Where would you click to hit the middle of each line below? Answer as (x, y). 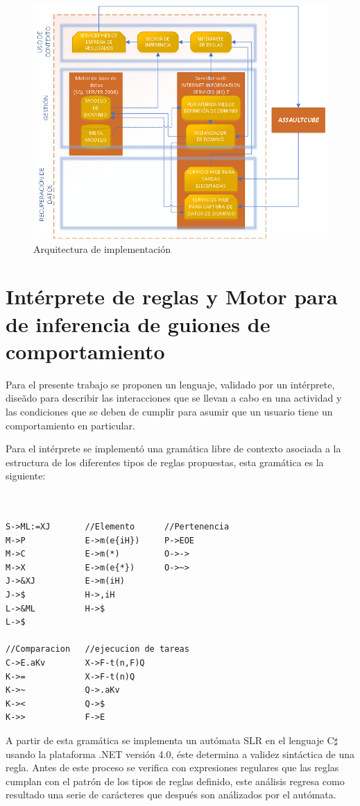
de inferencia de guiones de (138, 323)
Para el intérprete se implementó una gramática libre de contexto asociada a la (173, 449)
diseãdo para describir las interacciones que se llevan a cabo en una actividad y (174, 398)
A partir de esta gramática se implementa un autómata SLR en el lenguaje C (170, 740)
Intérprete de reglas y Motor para (172, 296)
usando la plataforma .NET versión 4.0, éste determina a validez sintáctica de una (180, 754)
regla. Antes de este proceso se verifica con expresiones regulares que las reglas (172, 767)
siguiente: (26, 476)
